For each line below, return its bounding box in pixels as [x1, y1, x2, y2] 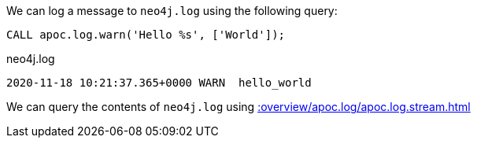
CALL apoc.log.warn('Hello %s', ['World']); [6, 28, 286, 41]
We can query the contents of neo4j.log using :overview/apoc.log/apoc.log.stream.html [6, 100, 471, 113]
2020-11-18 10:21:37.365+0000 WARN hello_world [6, 76, 312, 89]
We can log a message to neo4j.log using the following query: [6, 4, 338, 17]
